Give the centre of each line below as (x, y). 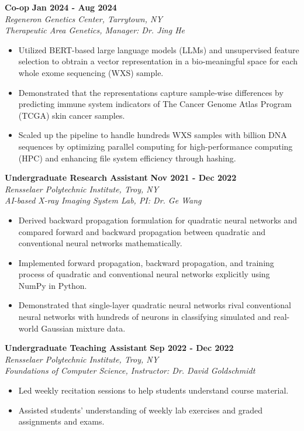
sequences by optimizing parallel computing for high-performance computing (156, 146)
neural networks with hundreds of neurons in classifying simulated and (145, 317)
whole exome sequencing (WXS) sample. (91, 72)
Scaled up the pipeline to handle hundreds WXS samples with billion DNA (153, 135)
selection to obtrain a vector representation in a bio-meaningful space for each (158, 61)
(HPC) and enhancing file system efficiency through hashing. (127, 158)
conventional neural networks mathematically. (100, 243)
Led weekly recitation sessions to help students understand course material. (153, 390)
